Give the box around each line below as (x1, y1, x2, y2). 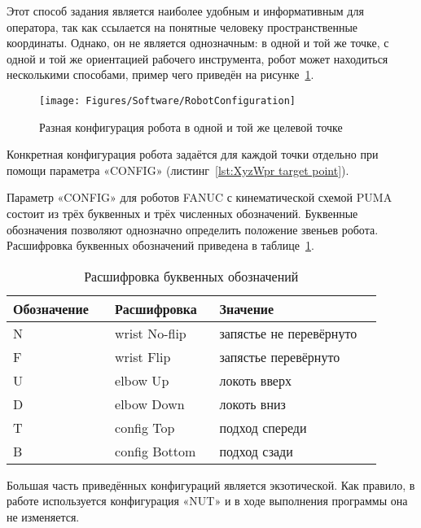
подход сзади (219, 441, 293, 460)
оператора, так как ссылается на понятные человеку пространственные (7, 18, 358, 35)
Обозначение (13, 299, 89, 318)
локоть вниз (219, 394, 286, 413)
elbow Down (115, 394, 185, 413)
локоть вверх (219, 370, 292, 390)
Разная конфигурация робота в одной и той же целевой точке (39, 118, 343, 135)
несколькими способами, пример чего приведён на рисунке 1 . (7, 66, 314, 83)
